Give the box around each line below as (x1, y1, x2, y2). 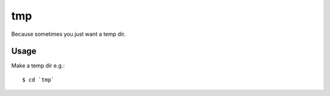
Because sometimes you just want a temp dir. (11, 30, 126, 38)
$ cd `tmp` (22, 76, 55, 83)
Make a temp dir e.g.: (11, 62, 65, 69)
